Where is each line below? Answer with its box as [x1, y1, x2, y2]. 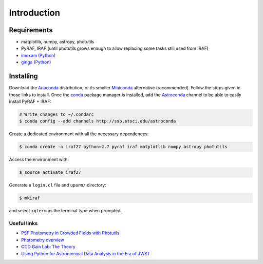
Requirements [9, 26, 53, 34]
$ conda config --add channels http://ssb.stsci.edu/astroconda [19, 119, 176, 124]
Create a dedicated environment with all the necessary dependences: [9, 131, 149, 137]
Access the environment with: [9, 157, 69, 162]
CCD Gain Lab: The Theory [21, 244, 75, 250]
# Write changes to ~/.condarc [19, 111, 94, 117]
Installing [9, 72, 38, 81]
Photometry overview [21, 237, 64, 243]
